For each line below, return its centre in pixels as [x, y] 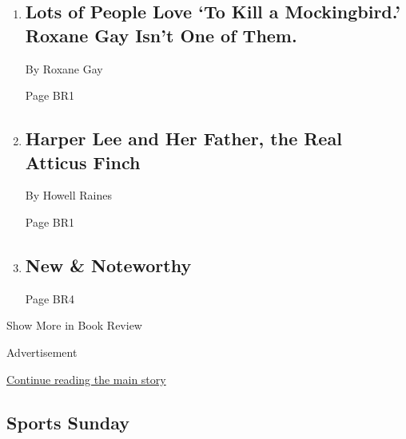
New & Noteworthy [108, 265]
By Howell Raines [68, 195]
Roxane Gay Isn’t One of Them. [161, 35]
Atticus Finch [83, 162]
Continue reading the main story [86, 379]
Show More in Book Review [74, 325]
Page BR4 [50, 298]
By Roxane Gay [64, 68]
